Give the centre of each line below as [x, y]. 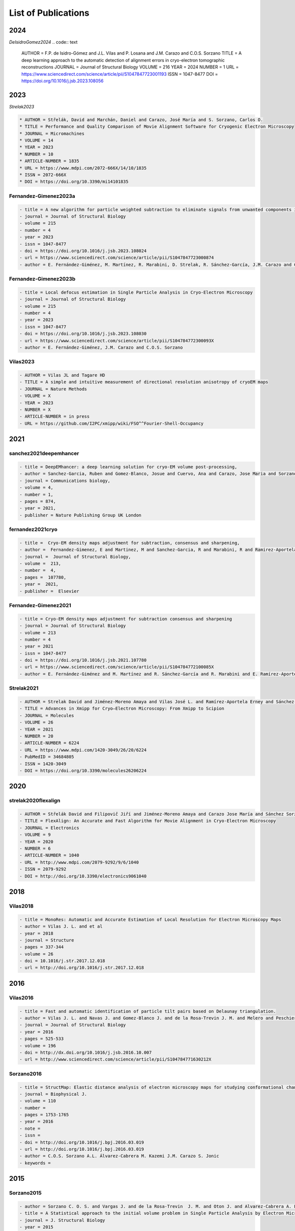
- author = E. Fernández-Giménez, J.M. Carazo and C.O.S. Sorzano [101, 347]
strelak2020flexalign [35, 801]
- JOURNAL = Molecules [47, 715]
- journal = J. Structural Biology [62, 1220]
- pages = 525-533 [42, 1039]
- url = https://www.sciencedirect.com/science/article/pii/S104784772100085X [117, 667]
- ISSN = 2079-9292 [43, 869]
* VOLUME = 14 [36, 141]
